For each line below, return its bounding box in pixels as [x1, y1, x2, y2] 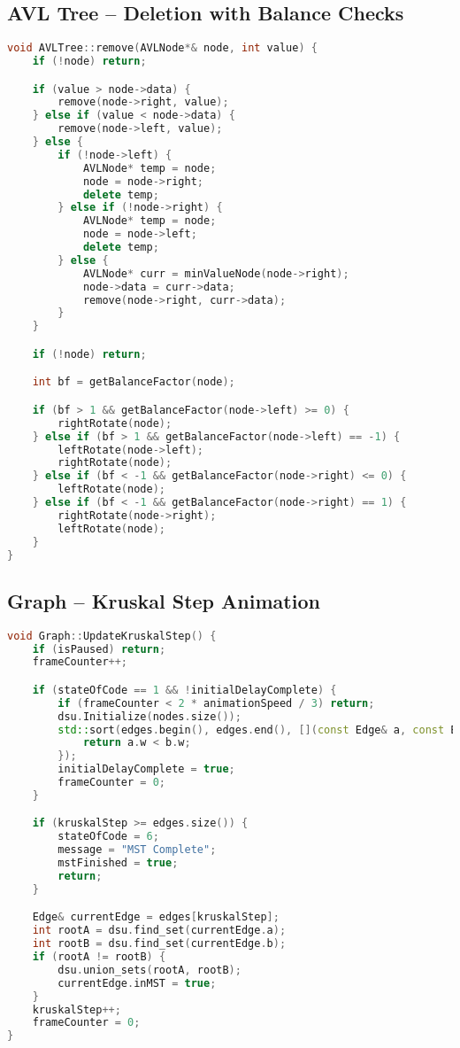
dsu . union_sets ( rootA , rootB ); [57, 963, 241, 976]
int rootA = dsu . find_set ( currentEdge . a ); [32, 924, 287, 937]
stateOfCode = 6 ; [57, 830, 159, 843]
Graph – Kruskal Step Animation [7, 586, 320, 614]
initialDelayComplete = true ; [57, 763, 235, 776]
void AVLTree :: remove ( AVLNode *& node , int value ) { [7, 42, 318, 55]
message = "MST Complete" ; [57, 843, 217, 857]
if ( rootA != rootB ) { [32, 951, 166, 963]
